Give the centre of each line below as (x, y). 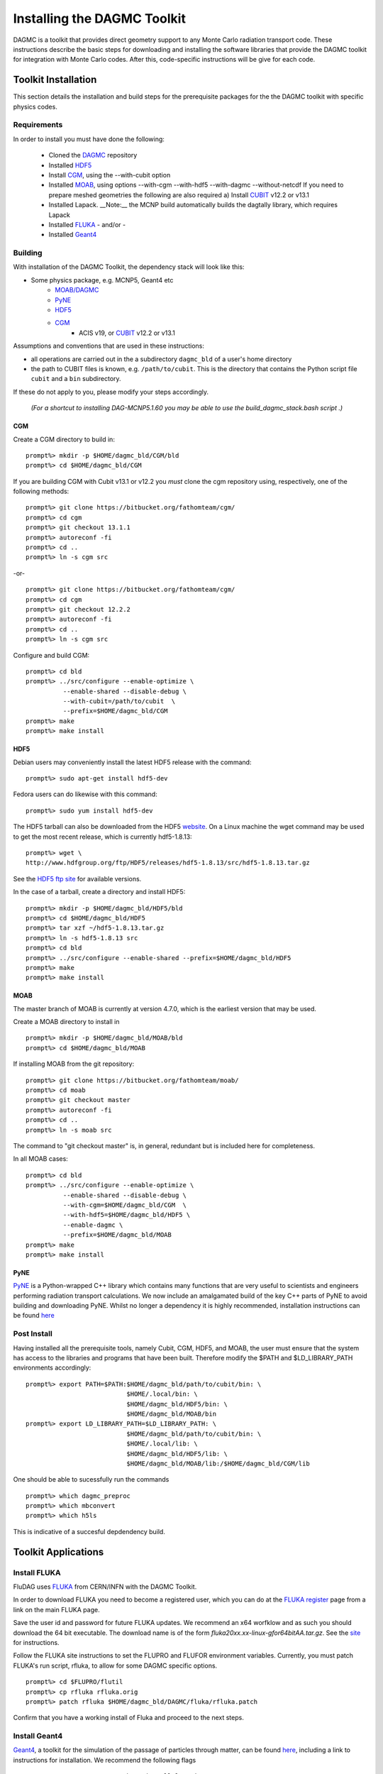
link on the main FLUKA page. (56, 1609)
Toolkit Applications (59, 1552)
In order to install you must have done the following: (89, 139)
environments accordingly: (52, 1368)
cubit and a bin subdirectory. (76, 379)
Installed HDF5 (70, 165)
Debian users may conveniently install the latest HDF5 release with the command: (132, 762)
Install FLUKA (37, 1572)
